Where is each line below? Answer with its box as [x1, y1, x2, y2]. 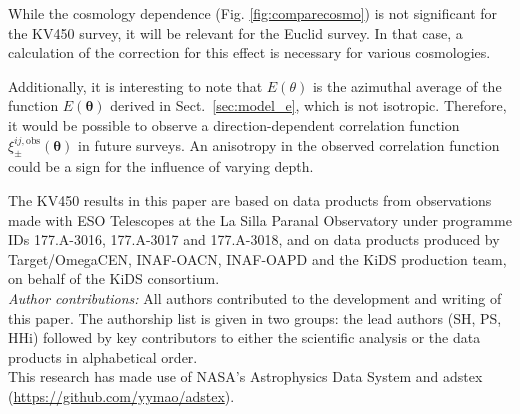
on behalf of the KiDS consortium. [8, 268, 220, 289]
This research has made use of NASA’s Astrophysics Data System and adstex [8, 366, 483, 387]
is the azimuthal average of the [312, 75, 502, 96]
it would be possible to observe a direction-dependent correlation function [8, 114, 460, 135]
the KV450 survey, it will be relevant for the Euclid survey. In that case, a [8, 22, 463, 43]
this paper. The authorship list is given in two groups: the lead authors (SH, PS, [8, 307, 502, 328]
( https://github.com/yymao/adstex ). [8, 385, 235, 406]
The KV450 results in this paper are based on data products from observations [8, 189, 492, 210]
